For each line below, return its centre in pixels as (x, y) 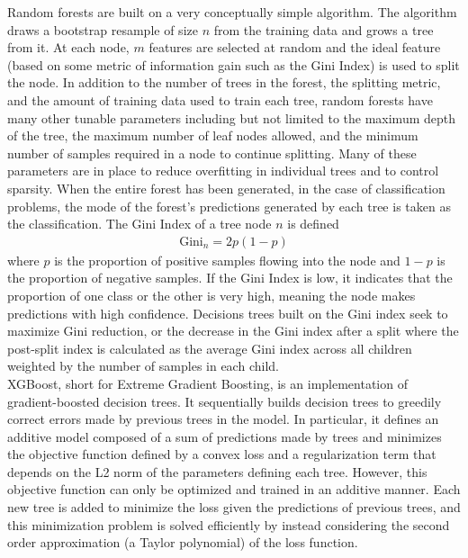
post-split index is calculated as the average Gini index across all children (210, 348)
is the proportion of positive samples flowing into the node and (227, 260)
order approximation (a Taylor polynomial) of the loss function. (183, 542)
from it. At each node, (68, 47)
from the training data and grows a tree (324, 29)
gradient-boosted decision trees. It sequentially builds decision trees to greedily (225, 401)
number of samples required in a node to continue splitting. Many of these (212, 153)
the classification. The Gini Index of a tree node (139, 224)
